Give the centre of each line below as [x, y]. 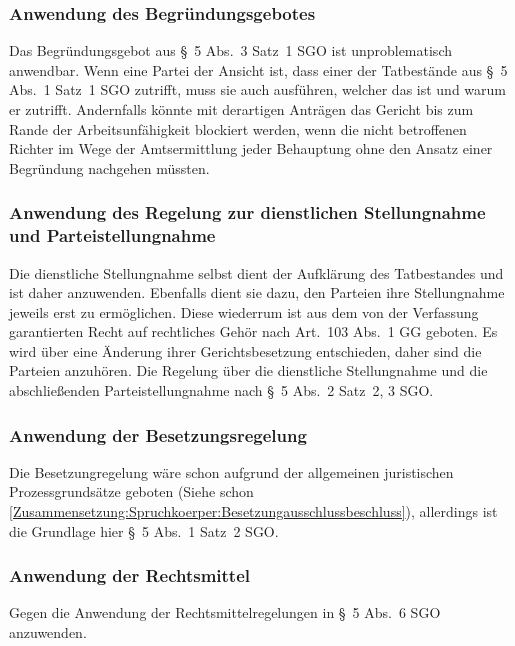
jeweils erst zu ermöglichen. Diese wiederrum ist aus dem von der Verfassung [244, 311]
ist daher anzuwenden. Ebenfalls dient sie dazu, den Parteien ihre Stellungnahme [257, 292]
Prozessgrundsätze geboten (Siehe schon [131, 491]
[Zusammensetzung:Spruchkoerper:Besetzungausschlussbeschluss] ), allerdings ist [253, 511]
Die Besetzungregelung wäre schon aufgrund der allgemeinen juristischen [231, 471]
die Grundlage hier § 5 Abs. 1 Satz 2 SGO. [144, 530]
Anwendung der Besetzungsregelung [158, 434]
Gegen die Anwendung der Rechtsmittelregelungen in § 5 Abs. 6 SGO [225, 612]
